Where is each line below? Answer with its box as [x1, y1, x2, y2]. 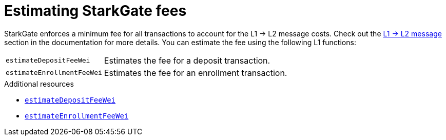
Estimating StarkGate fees [4, 2, 187, 19]
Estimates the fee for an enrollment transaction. [104, 67, 287, 78]
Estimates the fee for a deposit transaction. [104, 55, 270, 66]
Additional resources [4, 79, 74, 88]
